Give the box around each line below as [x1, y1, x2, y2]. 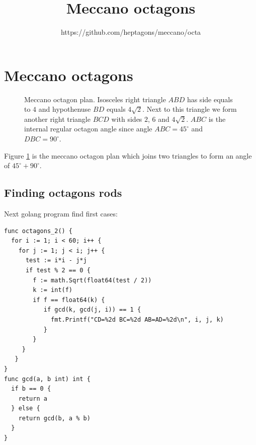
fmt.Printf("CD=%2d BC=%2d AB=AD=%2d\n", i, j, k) [51, 316, 224, 323]
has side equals [187, 94, 233, 104]
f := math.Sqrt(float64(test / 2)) [33, 276, 152, 284]
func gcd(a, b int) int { [4, 375, 91, 383]
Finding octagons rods [4, 185, 122, 200]
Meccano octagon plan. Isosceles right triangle [24, 94, 166, 104]
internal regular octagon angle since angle [24, 123, 152, 134]
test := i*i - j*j [25, 257, 87, 264]
